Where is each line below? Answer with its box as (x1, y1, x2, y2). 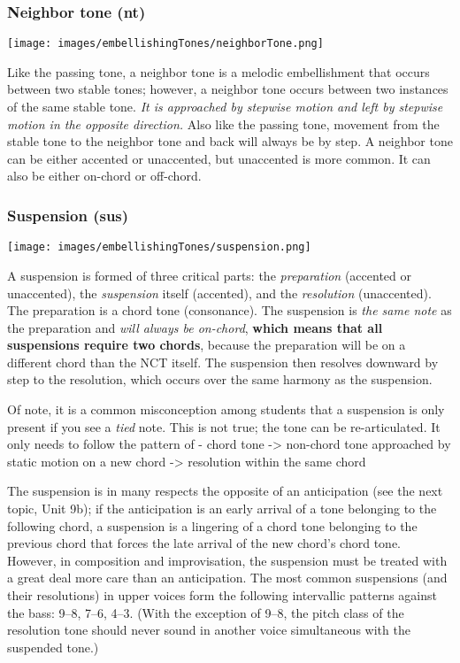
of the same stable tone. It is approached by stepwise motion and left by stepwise (7, 97, 443, 116)
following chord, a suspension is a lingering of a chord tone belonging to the (7, 516, 418, 535)
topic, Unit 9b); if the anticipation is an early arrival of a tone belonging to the (7, 499, 437, 518)
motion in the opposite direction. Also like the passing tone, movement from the (7, 114, 440, 133)
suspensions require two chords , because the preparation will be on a (7, 335, 406, 354)
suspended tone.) (7, 637, 99, 656)
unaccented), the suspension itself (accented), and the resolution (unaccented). (7, 283, 432, 302)
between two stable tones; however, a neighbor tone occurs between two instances (7, 80, 448, 98)
